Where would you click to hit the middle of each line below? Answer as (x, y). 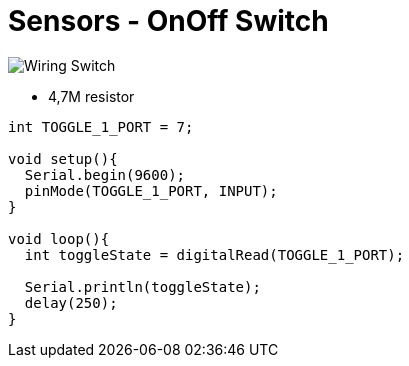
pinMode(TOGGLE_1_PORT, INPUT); (151, 190)
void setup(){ (63, 158)
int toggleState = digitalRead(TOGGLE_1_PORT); (214, 254)
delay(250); (71, 302)
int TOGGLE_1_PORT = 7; (101, 126)
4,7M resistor (91, 96)
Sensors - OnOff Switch (168, 21)
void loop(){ (59, 238)
